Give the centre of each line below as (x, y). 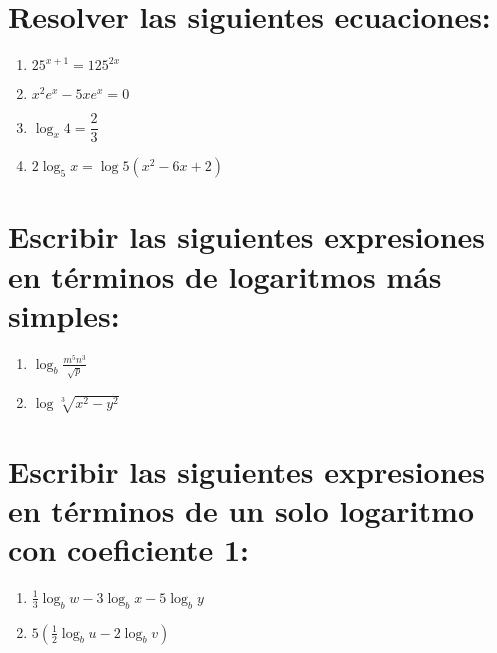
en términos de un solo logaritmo (241, 509)
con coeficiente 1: (128, 548)
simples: (64, 314)
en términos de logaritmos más (225, 275)
